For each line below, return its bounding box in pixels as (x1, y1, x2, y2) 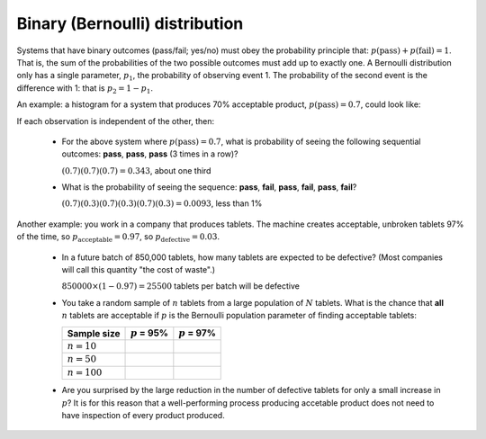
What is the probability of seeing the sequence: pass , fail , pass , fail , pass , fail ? (61, 182, 357, 193)
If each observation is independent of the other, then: (16, 115, 215, 126)
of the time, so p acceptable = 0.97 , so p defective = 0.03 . (16, 231, 220, 245)
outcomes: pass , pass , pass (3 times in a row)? (61, 148, 238, 159)
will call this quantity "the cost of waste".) (61, 264, 216, 275)
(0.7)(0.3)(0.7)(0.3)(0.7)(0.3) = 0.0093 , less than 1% (61, 198, 263, 209)
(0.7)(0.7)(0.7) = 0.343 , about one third (61, 165, 211, 175)
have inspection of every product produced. (61, 409, 225, 420)
